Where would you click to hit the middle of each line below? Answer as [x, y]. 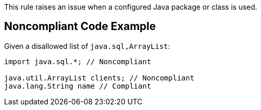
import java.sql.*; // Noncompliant [78, 61]
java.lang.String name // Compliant [78, 86]
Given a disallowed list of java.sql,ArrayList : [87, 46]
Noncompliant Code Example [80, 26]
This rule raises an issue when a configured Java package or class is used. [131, 7]
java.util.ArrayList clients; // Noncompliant [99, 78]
